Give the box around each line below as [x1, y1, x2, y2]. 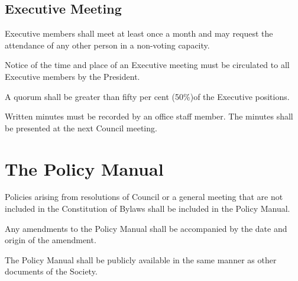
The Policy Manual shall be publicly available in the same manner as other [5, 253, 277, 266]
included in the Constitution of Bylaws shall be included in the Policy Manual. [5, 202, 290, 215]
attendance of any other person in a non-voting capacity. [5, 38, 210, 51]
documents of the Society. [5, 265, 98, 277]
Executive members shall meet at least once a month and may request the [5, 27, 273, 40]
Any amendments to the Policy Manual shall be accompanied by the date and [5, 222, 287, 234]
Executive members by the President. [5, 70, 140, 82]
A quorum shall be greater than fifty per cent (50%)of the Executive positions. [5, 90, 290, 102]
